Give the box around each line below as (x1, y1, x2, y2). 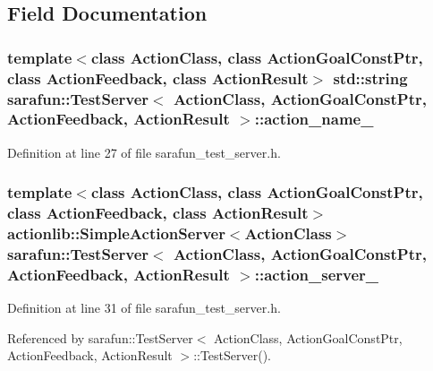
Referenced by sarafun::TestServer (7, 328, 193, 347)
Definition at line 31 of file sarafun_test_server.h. (7, 298, 281, 317)
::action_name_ (254, 108, 374, 130)
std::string (333, 66, 408, 89)
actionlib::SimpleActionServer (7, 222, 225, 245)
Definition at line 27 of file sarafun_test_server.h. (7, 142, 281, 161)
